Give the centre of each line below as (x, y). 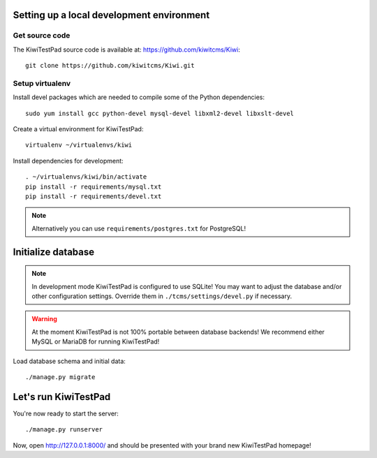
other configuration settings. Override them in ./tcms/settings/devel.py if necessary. (162, 296)
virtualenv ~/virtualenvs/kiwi (79, 145)
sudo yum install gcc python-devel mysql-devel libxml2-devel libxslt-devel (160, 113)
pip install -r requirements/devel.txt (94, 197)
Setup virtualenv (42, 83)
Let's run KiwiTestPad (62, 397)
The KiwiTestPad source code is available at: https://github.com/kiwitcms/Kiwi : (127, 50)
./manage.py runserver (64, 430)
